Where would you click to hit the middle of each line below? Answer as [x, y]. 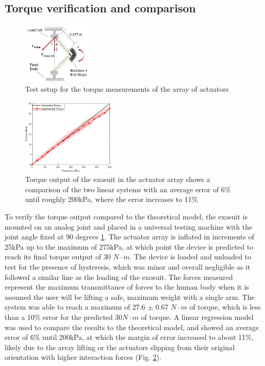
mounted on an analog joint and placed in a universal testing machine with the [128, 226]
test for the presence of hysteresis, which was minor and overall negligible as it [128, 266]
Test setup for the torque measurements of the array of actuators [127, 89]
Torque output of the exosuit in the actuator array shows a [118, 179]
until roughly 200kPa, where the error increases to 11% [112, 199]
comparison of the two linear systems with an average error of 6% [128, 189]
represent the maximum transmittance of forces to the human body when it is [127, 287]
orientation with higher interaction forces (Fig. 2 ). [83, 357]
